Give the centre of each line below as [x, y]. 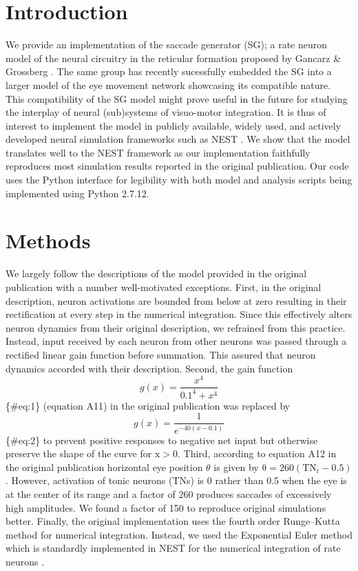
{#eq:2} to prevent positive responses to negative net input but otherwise [162, 440]
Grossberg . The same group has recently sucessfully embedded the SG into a [169, 71]
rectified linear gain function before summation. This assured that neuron [161, 354]
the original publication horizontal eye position [104, 467]
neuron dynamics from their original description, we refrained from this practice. [176, 327]
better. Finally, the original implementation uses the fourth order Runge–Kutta [173, 521]
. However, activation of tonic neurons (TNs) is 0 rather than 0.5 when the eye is [176, 480]
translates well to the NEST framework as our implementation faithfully [158, 152]
